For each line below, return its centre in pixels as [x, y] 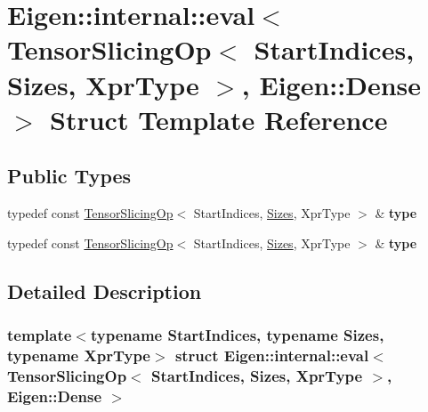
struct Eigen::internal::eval [272, 355]
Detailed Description [105, 291]
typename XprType [79, 355]
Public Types [69, 176]
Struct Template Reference [219, 119]
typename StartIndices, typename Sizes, [237, 335]
